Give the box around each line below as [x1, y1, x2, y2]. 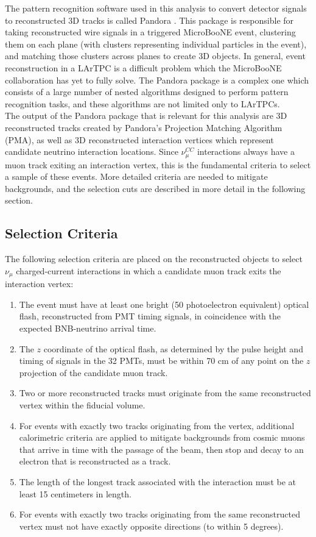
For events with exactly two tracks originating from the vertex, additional [19, 419, 295, 432]
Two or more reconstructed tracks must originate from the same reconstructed [19, 386, 311, 399]
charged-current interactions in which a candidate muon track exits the [16, 264, 281, 277]
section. [5, 194, 33, 207]
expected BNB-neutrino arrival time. [19, 321, 156, 334]
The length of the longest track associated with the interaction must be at [19, 475, 296, 488]
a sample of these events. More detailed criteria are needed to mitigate [5, 170, 268, 183]
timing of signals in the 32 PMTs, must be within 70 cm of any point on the [19, 354, 304, 367]
